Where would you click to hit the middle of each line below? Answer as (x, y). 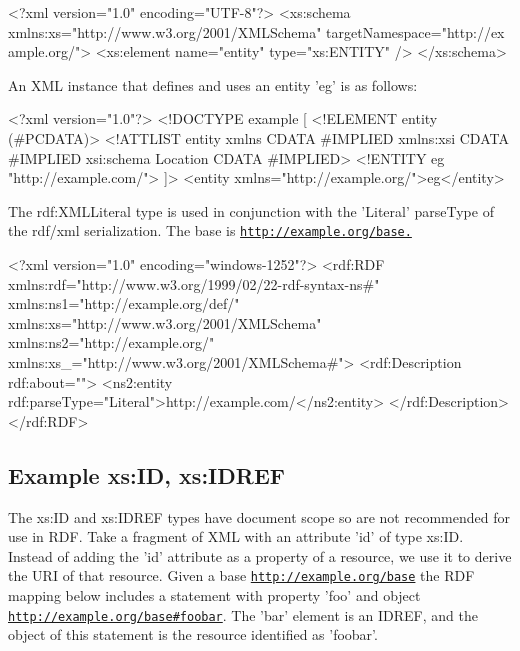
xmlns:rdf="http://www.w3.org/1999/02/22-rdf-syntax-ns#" (194, 283)
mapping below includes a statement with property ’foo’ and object (214, 594)
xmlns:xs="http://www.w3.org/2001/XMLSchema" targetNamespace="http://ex (256, 31)
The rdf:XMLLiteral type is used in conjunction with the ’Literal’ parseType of (251, 210)
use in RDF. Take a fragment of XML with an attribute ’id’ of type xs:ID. (236, 536)
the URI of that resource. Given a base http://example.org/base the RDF (241, 575)
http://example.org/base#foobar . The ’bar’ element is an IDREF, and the (243, 614)
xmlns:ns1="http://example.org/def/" (124, 303)
